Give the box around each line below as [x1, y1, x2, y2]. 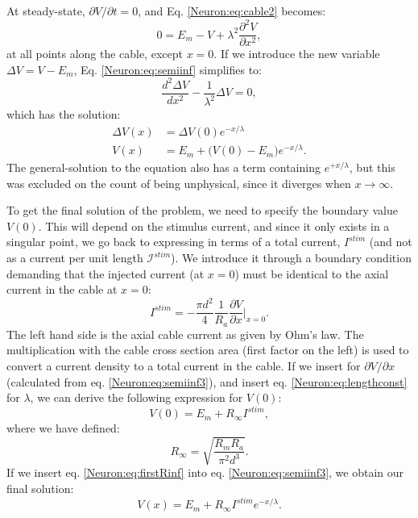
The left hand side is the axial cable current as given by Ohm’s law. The [6, 325, 364, 342]
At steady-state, [6, 2, 85, 19]
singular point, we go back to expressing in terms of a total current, [6, 233, 341, 250]
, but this [349, 159, 395, 176]
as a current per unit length [6, 249, 143, 266]
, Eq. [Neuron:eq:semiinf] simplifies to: [73, 61, 262, 77]
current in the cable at [6, 281, 118, 298]
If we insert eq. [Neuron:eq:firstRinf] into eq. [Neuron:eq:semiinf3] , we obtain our [6, 464, 404, 481]
